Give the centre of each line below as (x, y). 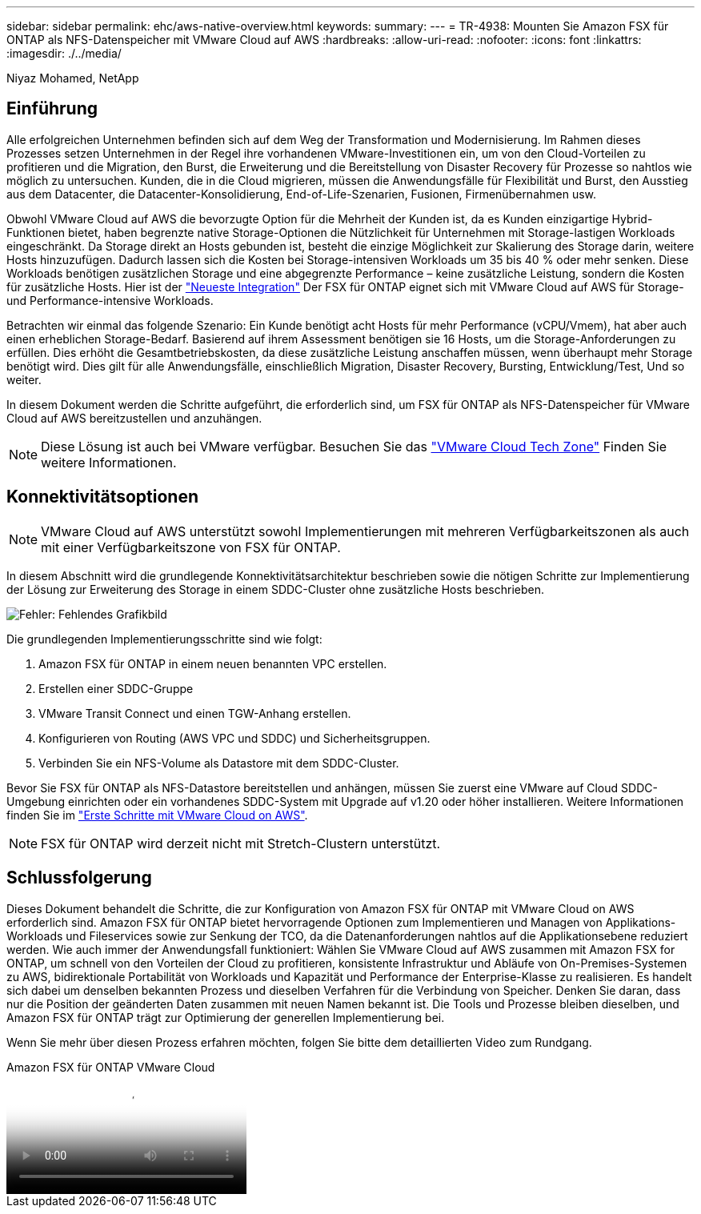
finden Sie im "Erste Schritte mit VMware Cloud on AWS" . (157, 815)
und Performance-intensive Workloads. (110, 300)
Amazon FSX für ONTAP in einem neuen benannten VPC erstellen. (213, 663)
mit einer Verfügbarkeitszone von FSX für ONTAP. (191, 547)
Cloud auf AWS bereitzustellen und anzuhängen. (134, 418)
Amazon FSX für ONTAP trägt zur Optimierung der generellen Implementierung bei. (226, 1017)
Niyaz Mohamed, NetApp (73, 78)
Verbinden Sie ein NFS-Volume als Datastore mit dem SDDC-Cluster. (219, 763)
